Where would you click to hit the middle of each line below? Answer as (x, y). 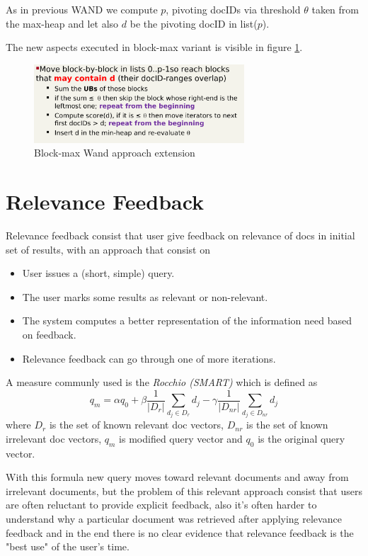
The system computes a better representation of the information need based (187, 320)
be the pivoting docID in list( (194, 23)
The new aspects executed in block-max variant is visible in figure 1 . (154, 47)
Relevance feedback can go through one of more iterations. (149, 358)
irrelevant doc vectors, (54, 438)
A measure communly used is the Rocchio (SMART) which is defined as (162, 382)
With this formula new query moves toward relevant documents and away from (177, 477)
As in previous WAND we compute (82, 9)
